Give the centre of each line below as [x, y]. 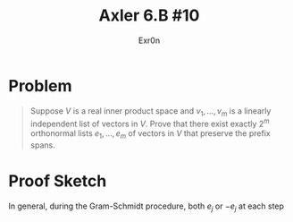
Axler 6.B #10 [149, 16]
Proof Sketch [58, 181]
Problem [40, 85]
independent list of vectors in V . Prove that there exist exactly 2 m [150, 124]
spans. [42, 145]
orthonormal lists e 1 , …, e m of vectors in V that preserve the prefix [150, 134]
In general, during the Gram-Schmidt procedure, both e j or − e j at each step [146, 207]
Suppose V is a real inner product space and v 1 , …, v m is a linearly [151, 111]
